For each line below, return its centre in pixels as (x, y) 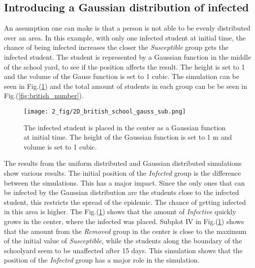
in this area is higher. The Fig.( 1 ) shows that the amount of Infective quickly (120, 211)
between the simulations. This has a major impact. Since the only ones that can (125, 182)
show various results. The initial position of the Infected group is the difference (123, 172)
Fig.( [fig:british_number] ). (44, 96)
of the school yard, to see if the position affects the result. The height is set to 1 (125, 66)
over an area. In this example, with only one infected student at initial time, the (125, 37)
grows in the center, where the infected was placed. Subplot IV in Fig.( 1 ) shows (124, 221)
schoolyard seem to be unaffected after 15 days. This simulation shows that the (123, 250)
